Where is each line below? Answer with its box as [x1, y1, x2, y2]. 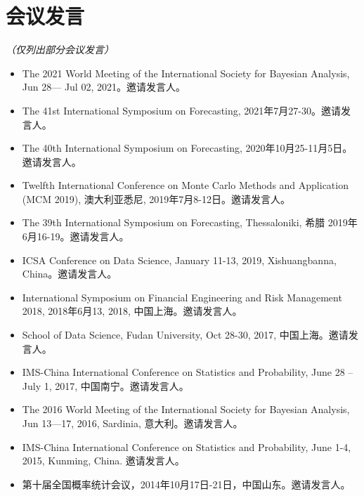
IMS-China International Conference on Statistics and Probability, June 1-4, [22, 439, 351, 454]
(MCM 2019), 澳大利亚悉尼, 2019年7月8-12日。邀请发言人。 [22, 191, 290, 206]
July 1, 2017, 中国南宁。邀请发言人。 [22, 378, 189, 393]
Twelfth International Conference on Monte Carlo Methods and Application [22, 178, 349, 192]
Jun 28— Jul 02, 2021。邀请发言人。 [22, 79, 186, 94]
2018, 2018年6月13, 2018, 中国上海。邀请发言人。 [22, 304, 242, 318]
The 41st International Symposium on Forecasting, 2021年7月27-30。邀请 [22, 103, 341, 117]
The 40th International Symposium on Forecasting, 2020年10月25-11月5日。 [22, 141, 353, 155]
